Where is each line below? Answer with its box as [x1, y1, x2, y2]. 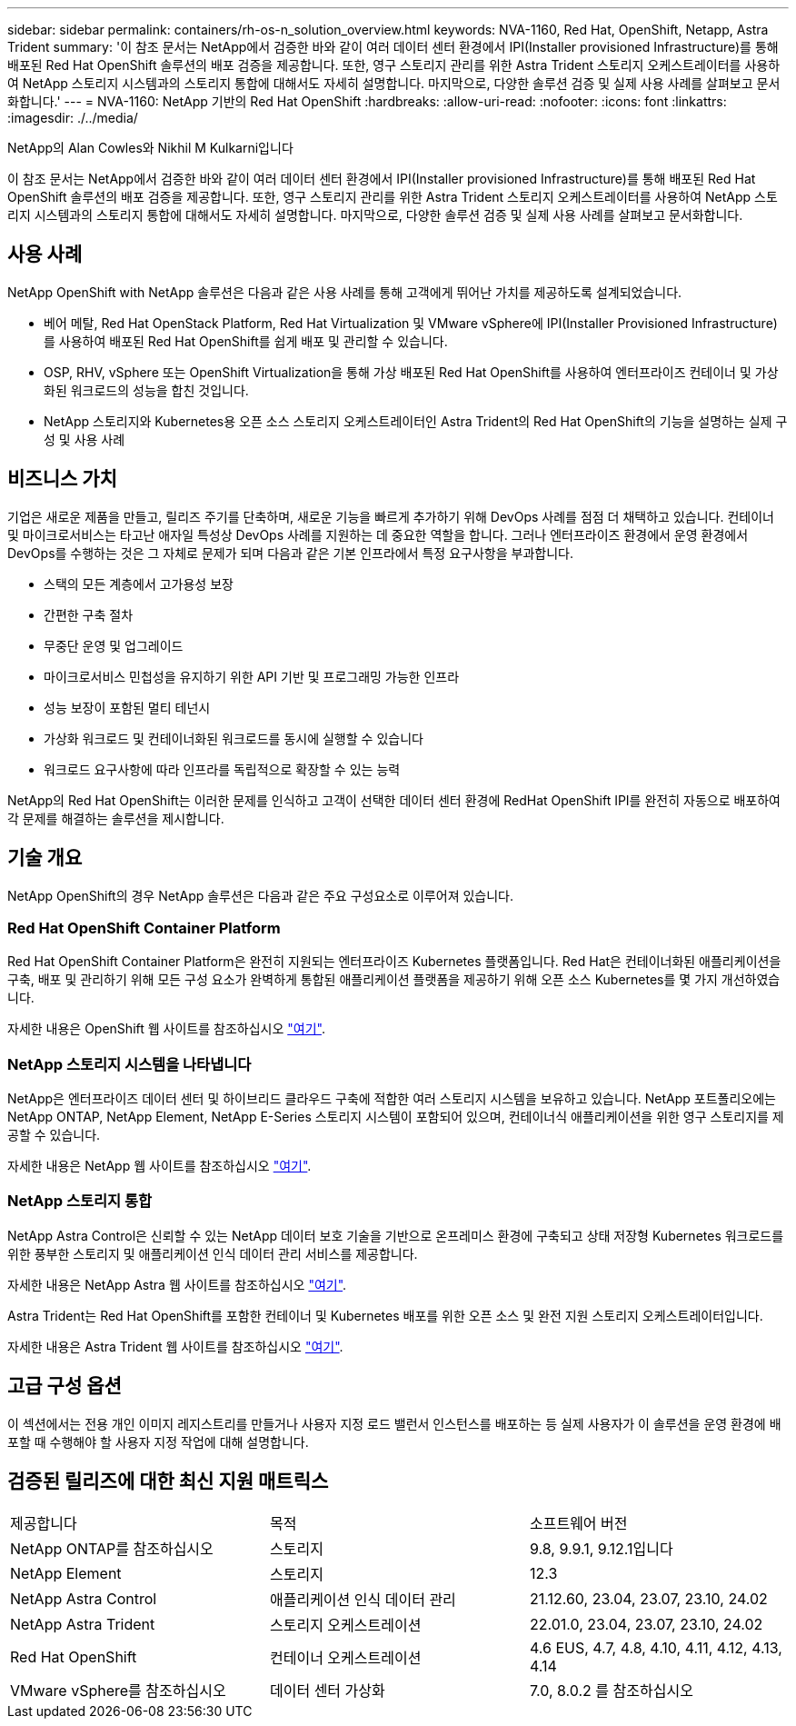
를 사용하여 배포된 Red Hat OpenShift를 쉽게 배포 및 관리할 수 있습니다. [44, 333, 448, 349]
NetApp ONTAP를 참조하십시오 [10, 1540, 214, 1559]
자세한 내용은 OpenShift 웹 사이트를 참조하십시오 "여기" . [7, 1021, 325, 1037]
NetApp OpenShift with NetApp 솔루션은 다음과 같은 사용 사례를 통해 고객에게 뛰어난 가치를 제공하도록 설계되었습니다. [7, 284, 682, 300]
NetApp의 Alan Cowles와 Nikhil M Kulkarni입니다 [7, 140, 294, 155]
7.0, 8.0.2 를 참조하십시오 [529, 1681, 693, 1701]
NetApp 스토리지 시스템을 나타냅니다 [7, 1054, 252, 1073]
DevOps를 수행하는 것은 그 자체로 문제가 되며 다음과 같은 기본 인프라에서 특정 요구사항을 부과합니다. [7, 544, 573, 561]
